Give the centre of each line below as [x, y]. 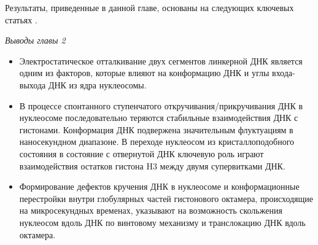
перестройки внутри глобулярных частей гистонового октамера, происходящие [166, 198]
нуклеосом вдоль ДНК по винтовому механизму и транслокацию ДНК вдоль [162, 222]
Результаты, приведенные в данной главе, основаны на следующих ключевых [149, 7]
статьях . [21, 19]
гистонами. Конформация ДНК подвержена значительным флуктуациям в [156, 129]
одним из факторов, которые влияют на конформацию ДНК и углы [144, 73]
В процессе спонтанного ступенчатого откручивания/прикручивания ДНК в [161, 105]
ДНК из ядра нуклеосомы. [97, 84]
